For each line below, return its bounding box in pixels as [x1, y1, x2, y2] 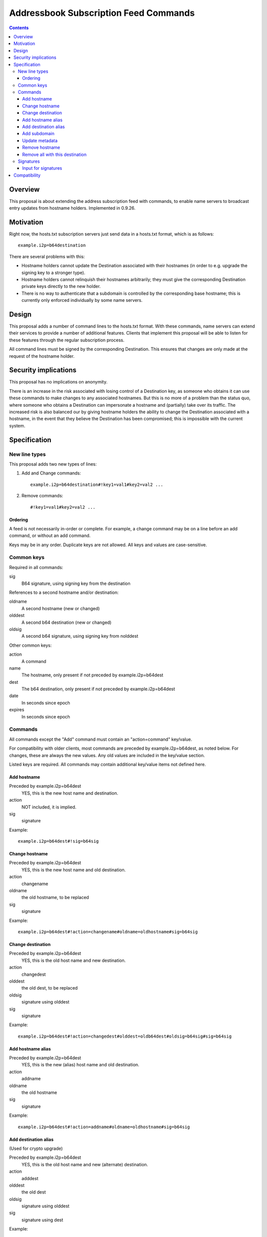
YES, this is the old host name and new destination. [21, 957, 126, 963]
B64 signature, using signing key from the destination [21, 580, 131, 586]
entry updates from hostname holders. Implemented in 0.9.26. [9, 205, 136, 211]
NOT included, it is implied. [21, 804, 77, 810]
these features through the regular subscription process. [9, 337, 125, 343]
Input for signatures [22, 165, 62, 171]
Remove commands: [21, 493, 64, 499]
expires [9, 707, 25, 713]
